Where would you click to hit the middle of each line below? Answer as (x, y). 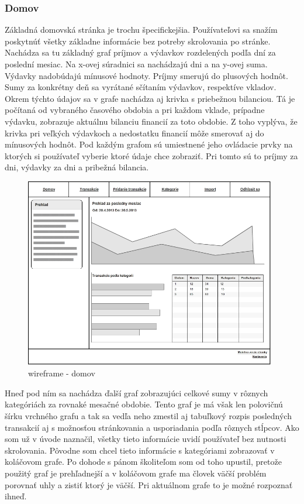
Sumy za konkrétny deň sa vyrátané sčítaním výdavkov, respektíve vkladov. (141, 87)
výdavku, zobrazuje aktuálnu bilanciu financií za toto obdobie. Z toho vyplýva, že (151, 121)
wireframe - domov (62, 373)
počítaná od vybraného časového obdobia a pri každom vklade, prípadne (135, 110)
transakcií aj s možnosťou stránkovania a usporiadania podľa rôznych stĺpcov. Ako (152, 427)
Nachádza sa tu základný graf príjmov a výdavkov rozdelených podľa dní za (140, 52)
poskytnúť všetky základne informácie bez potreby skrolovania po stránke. (138, 41)
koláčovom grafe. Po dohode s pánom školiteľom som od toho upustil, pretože (143, 462)
